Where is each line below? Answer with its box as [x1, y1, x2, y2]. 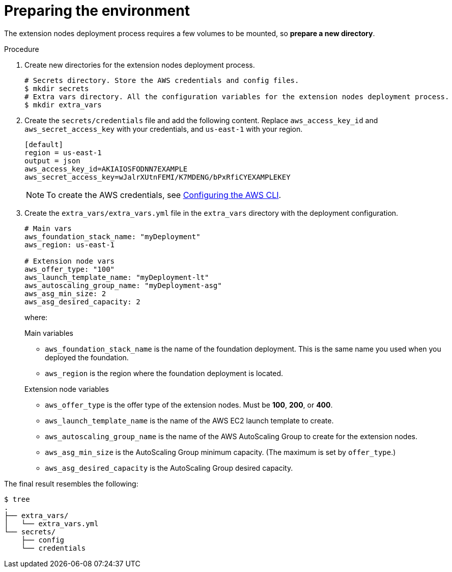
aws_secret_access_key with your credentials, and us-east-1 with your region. [24, 124, 303, 133]
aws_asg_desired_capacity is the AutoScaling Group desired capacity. [45, 463, 293, 472]
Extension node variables [24, 384, 109, 393]
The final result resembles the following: [4, 479, 138, 488]
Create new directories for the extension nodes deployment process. [24, 60, 255, 69]
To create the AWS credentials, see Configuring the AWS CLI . [46, 189, 281, 200]
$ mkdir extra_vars [24, 100, 102, 109]
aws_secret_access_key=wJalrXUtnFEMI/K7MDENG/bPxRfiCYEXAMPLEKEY [24, 173, 291, 181]
